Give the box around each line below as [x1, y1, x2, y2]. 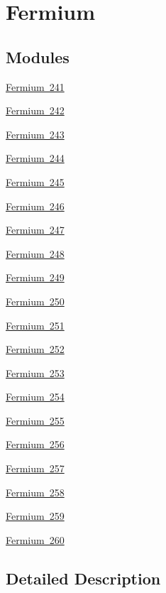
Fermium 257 [6, 461, 65, 476]
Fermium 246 [6, 198, 65, 213]
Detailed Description [6, 567, 161, 589]
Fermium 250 [6, 293, 65, 308]
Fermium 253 [6, 365, 65, 380]
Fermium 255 [6, 413, 65, 428]
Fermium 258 [6, 484, 65, 499]
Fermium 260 [6, 532, 65, 547]
